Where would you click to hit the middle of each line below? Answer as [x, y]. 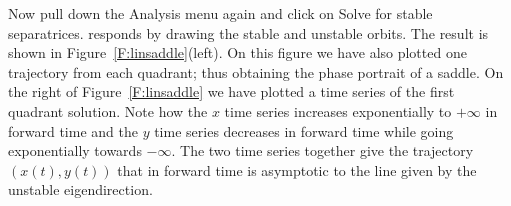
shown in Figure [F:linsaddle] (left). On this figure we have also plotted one [237, 52]
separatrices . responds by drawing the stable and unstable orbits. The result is [248, 32]
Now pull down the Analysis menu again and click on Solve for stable [220, 13]
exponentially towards [75, 150]
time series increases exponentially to [338, 110]
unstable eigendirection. [80, 189]
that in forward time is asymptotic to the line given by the [297, 169]
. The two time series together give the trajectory [322, 150]
